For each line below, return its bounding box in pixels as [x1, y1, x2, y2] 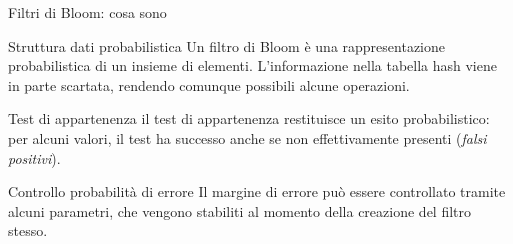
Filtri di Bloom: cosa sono [8, 2, 167, 22]
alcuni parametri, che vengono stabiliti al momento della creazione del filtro [8, 200, 472, 221]
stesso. [8, 220, 48, 241]
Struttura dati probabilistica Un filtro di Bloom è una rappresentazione [8, 35, 445, 56]
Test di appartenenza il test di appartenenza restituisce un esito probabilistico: [8, 108, 490, 129]
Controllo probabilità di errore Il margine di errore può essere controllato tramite [8, 181, 506, 202]
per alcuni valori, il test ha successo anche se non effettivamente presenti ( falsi [8, 127, 487, 148]
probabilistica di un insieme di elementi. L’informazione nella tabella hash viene [8, 55, 497, 76]
